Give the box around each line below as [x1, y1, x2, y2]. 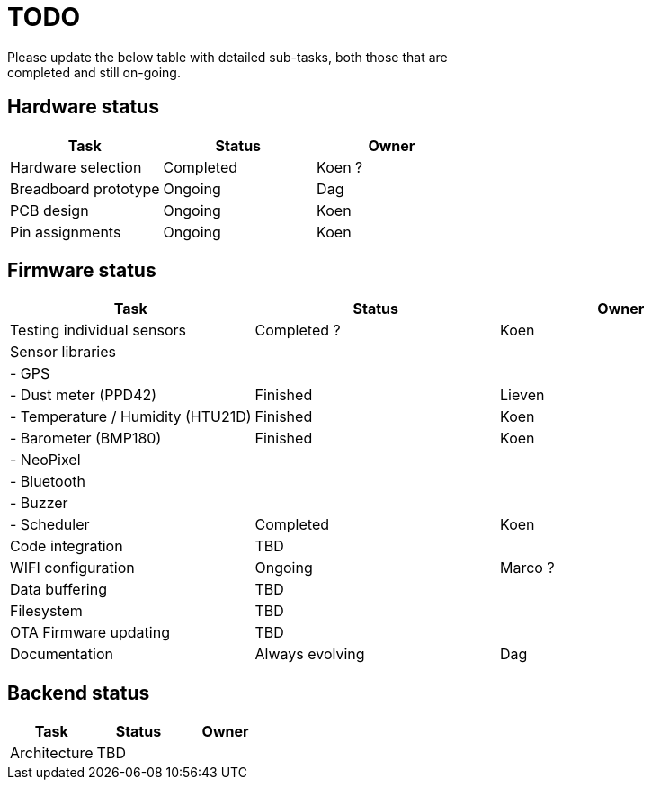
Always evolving [254, 645, 365, 664]
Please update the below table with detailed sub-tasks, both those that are [7, 49, 448, 65]
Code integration [10, 537, 123, 556]
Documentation [10, 645, 113, 664]
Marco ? [500, 559, 555, 577]
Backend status [7, 681, 150, 704]
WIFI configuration [10, 559, 135, 577]
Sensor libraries [10, 343, 116, 362]
